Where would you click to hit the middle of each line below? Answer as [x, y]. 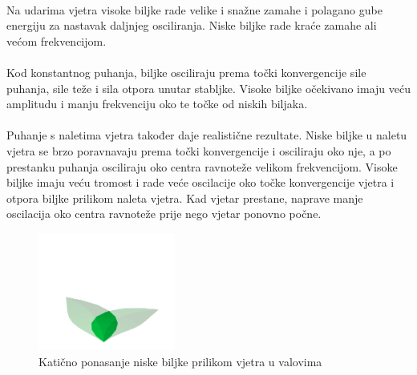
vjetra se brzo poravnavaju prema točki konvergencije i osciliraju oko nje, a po [199, 150]
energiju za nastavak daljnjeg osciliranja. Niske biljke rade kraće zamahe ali [192, 25]
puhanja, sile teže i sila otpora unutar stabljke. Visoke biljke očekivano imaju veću [209, 88]
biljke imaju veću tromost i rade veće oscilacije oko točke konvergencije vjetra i [200, 182]
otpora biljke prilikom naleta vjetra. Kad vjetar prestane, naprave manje [185, 198]
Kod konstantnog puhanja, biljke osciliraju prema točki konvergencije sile [186, 72]
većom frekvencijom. [57, 40]
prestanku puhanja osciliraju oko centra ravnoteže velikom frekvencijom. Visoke [202, 166]
